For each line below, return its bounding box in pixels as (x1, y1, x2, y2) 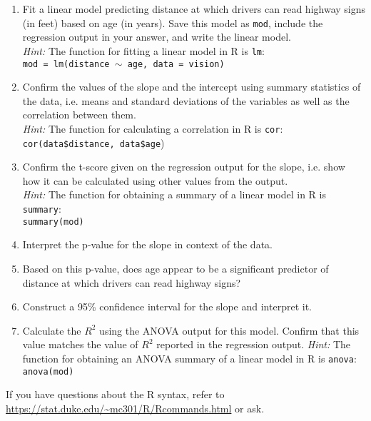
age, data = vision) (127, 59, 225, 69)
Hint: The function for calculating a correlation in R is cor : (22, 121, 283, 136)
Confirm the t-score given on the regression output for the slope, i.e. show (22, 159, 345, 174)
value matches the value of (22, 337, 138, 352)
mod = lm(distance (22, 59, 110, 69)
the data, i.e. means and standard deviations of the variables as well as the (22, 93, 350, 108)
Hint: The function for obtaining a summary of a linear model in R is (22, 187, 326, 202)
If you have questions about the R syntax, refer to (6, 387, 225, 402)
